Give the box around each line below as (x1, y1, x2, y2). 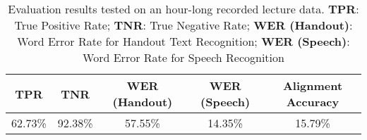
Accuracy (286, 94, 339, 110)
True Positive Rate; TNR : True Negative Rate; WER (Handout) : (14, 17, 353, 33)
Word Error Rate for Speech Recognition (83, 49, 284, 65)
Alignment (282, 77, 343, 94)
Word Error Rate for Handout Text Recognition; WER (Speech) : (17, 33, 350, 49)
